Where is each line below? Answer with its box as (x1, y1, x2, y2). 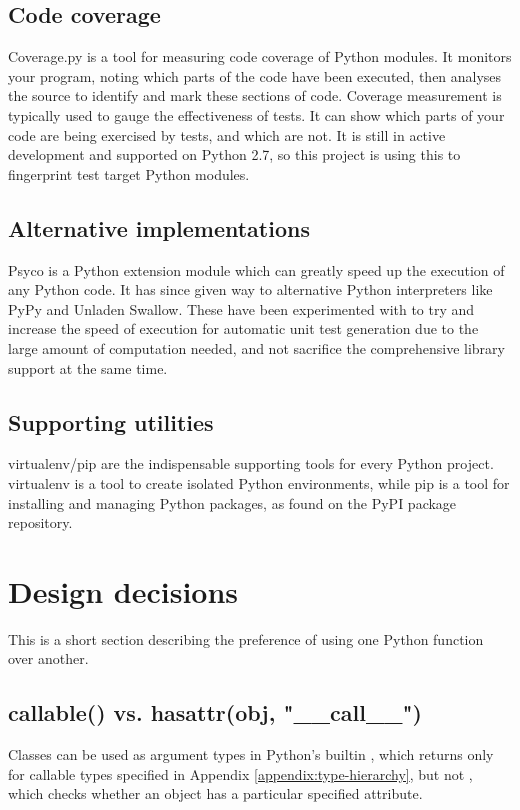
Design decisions (8, 570, 239, 611)
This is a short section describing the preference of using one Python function (8, 628, 484, 649)
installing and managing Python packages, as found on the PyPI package (8, 492, 457, 513)
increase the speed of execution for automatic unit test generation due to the (8, 318, 479, 339)
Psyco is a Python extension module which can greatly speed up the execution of (8, 259, 505, 280)
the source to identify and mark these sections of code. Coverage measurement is (8, 85, 502, 106)
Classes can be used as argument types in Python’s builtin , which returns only (8, 744, 494, 765)
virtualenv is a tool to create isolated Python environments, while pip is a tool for (8, 472, 510, 493)
